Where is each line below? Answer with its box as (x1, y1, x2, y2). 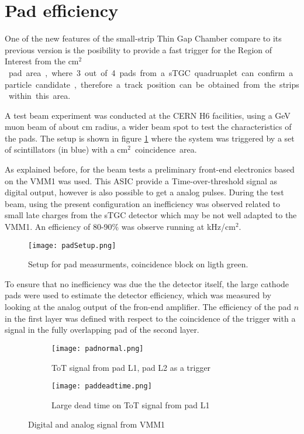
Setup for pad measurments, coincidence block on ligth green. (28, 258, 248, 270)
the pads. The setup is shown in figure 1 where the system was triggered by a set (5, 132, 295, 144)
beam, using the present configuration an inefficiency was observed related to (5, 197, 281, 209)
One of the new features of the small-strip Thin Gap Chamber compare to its (5, 32, 282, 44)
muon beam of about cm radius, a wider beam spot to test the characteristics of (5, 120, 292, 133)
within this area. (8, 89, 71, 102)
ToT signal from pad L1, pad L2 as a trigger (51, 361, 211, 373)
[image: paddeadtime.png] (51, 382, 152, 391)
